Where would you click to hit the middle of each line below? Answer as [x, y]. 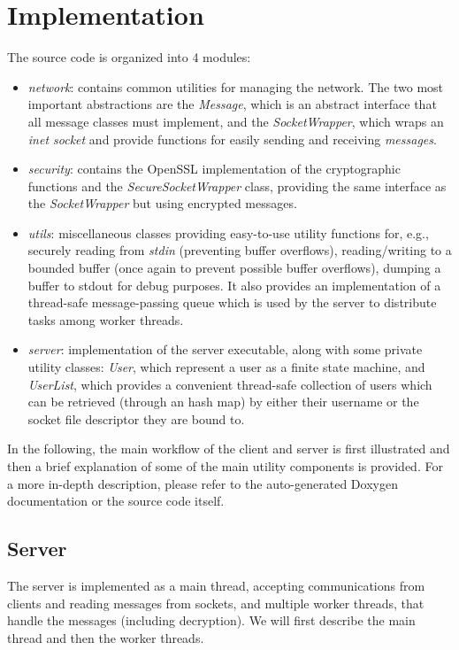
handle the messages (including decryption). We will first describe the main [211, 620]
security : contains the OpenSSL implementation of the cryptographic [214, 169]
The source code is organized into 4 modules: [129, 57]
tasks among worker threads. [106, 319]
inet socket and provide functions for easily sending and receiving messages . [232, 139]
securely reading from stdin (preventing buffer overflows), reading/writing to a [240, 250]
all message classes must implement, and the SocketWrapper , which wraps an [236, 121]
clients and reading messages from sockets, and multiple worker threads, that [216, 603]
